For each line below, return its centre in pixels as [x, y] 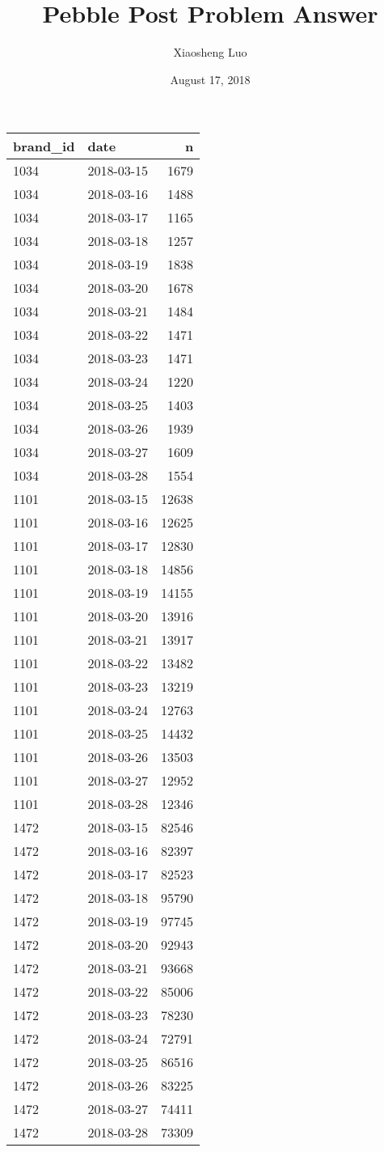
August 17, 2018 [210, 79]
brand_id [44, 146]
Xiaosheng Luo [210, 52]
